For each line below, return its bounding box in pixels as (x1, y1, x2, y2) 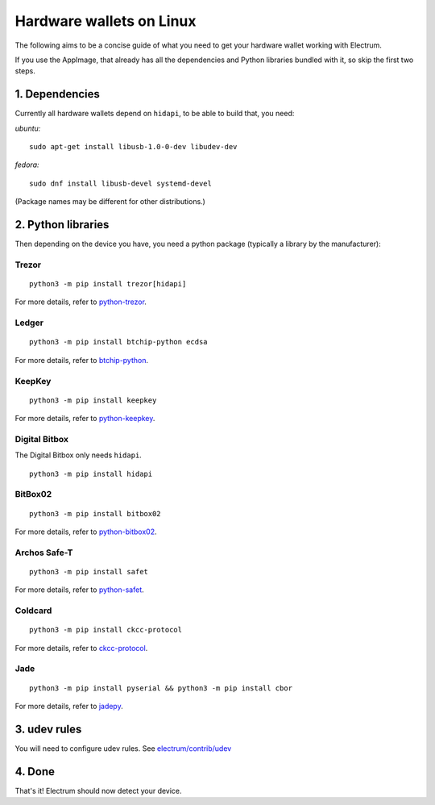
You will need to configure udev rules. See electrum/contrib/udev (14, 743, 232, 753)
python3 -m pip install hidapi (29, 469, 153, 478)
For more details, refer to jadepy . (14, 702, 124, 711)
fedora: (14, 160, 39, 169)
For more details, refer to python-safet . (14, 585, 144, 594)
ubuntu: (14, 123, 41, 133)
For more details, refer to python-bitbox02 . (14, 527, 157, 536)
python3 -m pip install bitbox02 (29, 509, 161, 518)
